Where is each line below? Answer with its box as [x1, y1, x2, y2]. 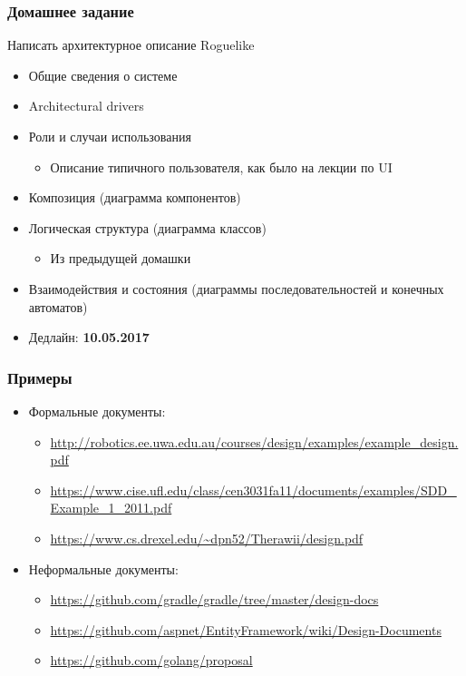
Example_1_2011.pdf [50, 498, 172, 517]
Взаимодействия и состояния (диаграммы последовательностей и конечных [28, 279, 444, 298]
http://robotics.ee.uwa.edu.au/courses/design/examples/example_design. [50, 432, 459, 451]
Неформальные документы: [28, 559, 179, 578]
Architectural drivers [28, 96, 144, 115]
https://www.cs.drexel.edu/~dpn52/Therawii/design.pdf [50, 528, 364, 547]
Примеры [7, 366, 73, 388]
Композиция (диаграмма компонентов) [28, 188, 241, 207]
